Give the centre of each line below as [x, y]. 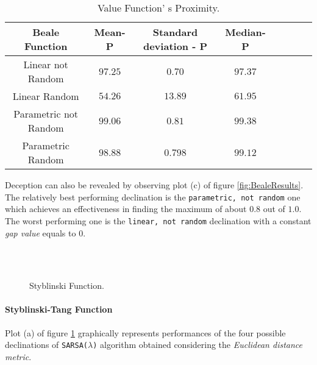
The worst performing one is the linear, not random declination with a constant [158, 220]
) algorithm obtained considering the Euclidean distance [198, 345]
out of [274, 209]
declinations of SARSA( [46, 345]
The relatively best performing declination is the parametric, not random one [153, 197]
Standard [175, 32]
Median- [245, 32]
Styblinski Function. [67, 285]
